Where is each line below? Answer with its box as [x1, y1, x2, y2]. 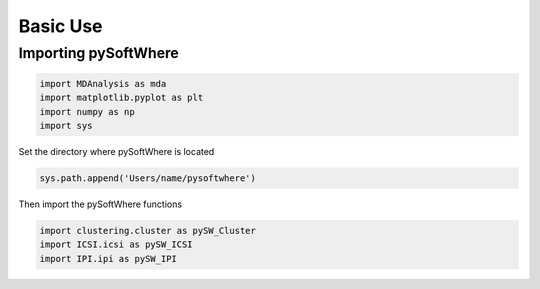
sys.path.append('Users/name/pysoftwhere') [39, 172, 257, 184]
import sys [39, 120, 93, 131]
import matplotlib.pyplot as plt [39, 92, 204, 104]
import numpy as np [39, 106, 135, 117]
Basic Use [18, 15, 104, 37]
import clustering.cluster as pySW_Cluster [39, 225, 257, 236]
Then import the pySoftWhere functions [18, 198, 183, 210]
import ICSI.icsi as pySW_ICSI [39, 239, 194, 250]
